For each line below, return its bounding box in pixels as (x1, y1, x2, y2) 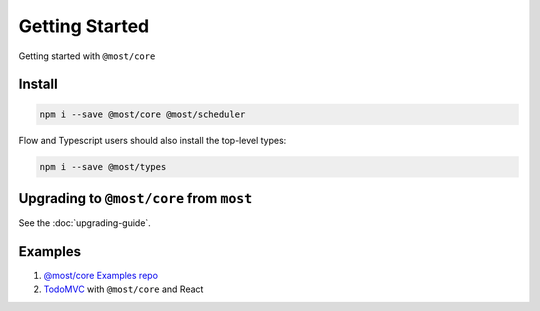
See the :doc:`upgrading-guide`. (18, 217, 152, 229)
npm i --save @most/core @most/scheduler (39, 108, 246, 120)
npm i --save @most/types (39, 161, 167, 172)
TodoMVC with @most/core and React (43, 283, 204, 295)
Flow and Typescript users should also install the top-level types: (18, 134, 287, 146)
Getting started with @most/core (18, 50, 156, 62)
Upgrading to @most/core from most (18, 190, 253, 207)
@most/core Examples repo (43, 269, 159, 281)
